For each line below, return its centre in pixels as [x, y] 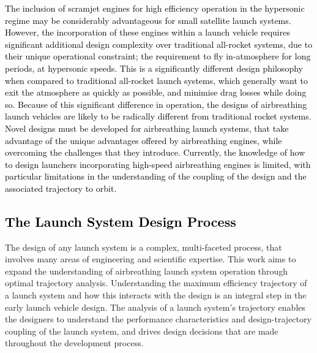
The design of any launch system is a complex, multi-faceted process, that [144, 247]
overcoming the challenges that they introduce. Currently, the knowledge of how [155, 152]
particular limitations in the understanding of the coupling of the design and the [156, 176]
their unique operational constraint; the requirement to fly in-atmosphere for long [158, 56]
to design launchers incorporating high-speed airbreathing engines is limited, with [158, 164]
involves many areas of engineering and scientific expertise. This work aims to [151, 259]
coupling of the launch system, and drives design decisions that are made [142, 331]
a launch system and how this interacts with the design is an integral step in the [156, 295]
